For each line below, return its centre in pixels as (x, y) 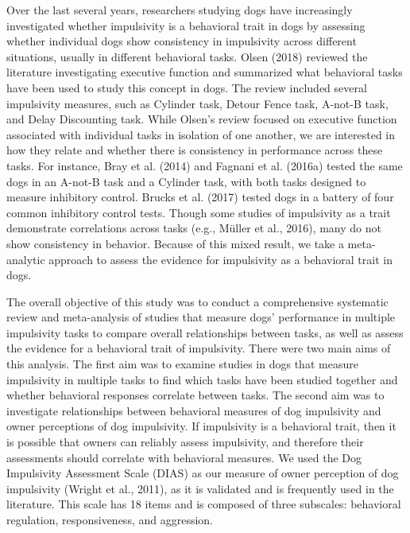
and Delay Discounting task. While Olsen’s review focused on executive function (202, 119)
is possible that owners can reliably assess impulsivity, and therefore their (185, 442)
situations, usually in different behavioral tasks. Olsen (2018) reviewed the (187, 56)
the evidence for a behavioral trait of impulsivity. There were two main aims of (199, 348)
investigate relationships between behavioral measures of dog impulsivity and (194, 410)
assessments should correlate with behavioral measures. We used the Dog (184, 457)
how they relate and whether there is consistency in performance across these (195, 150)
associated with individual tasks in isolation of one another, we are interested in (201, 134)
